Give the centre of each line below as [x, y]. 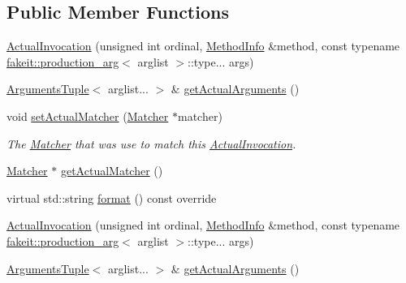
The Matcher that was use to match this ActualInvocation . [151, 143]
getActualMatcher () [112, 171]
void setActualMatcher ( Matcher [88, 116]
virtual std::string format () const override [112, 197]
